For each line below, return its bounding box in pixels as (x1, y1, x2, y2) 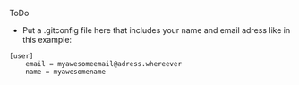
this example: (21, 35, 73, 45)
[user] (9, 52, 34, 61)
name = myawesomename (25, 67, 106, 76)
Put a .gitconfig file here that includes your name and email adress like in (21, 25, 291, 35)
